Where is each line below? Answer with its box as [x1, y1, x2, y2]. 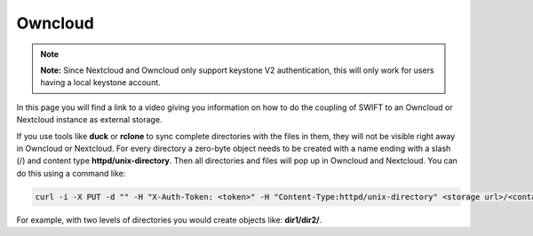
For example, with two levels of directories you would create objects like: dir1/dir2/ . [16, 214, 322, 225]
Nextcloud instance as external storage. [16, 114, 163, 125]
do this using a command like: [16, 168, 126, 178]
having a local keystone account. [40, 77, 162, 88]
